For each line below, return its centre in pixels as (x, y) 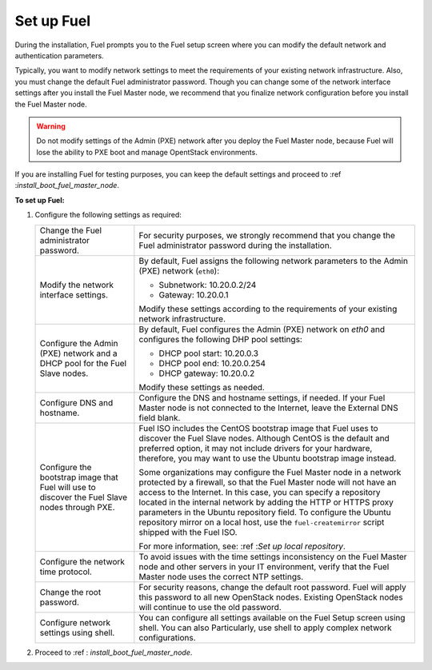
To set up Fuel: (40, 200)
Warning (51, 126)
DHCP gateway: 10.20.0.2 (207, 373)
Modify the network (77, 285)
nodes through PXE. (77, 507)
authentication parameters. (59, 55)
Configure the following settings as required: (108, 215)
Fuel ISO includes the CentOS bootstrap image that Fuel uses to (259, 428)
